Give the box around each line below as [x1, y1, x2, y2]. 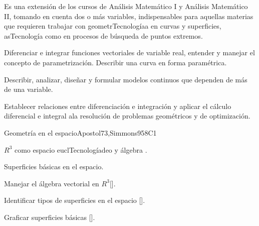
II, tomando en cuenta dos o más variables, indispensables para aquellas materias [4, 11, 253, 21]
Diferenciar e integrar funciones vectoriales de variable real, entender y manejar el [4, 47, 255, 58]
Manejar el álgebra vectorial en [4, 178, 99, 188]
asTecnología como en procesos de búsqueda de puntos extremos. [4, 30, 203, 41]
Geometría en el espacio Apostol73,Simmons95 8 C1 [4, 127, 157, 138]
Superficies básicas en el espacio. [4, 161, 104, 172]
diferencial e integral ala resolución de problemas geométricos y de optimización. [4, 110, 250, 121]
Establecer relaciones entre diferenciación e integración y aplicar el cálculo [4, 100, 231, 111]
